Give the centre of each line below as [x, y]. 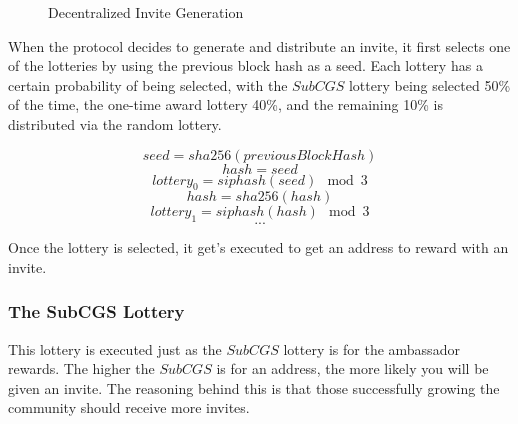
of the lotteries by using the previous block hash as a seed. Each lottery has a [245, 65]
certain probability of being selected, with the [148, 84]
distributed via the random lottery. [115, 123]
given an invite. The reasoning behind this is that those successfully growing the [254, 387]
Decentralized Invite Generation [146, 12]
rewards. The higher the [81, 368]
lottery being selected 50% [429, 84]
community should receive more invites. [129, 407]
